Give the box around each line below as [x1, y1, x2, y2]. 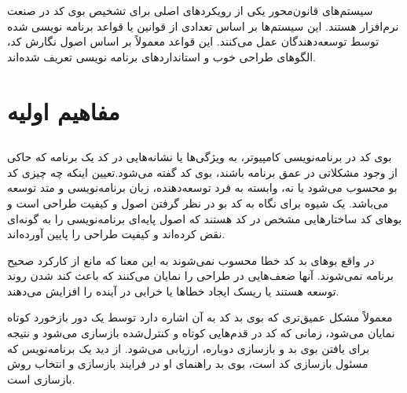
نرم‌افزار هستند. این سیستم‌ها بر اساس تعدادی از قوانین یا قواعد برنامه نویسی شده [7, 17, 399, 34]
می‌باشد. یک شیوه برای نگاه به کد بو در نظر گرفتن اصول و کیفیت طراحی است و [7, 194, 389, 211]
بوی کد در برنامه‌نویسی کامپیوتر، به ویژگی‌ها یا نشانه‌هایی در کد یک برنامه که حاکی [7, 149, 392, 165]
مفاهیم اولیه [7, 94, 120, 127]
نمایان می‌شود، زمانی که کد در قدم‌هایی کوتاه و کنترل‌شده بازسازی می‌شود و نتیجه [7, 325, 395, 341]
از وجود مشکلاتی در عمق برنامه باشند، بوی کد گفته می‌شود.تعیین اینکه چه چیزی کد [7, 163, 398, 180]
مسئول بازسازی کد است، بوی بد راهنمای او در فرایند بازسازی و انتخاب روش [7, 355, 368, 372]
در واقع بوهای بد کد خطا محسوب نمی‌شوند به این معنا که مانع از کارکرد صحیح [7, 252, 375, 268]
